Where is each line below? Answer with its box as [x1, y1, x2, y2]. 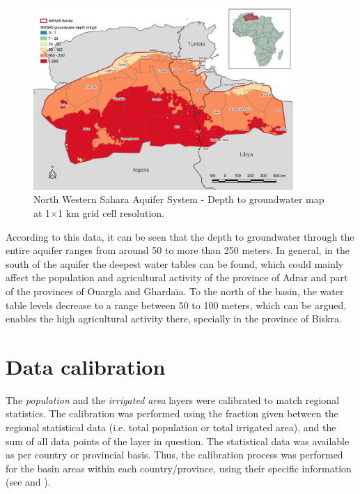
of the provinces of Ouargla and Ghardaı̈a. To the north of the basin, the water [6, 283, 344, 298]
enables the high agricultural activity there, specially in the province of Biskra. [6, 311, 342, 326]
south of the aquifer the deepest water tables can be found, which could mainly [6, 256, 344, 271]
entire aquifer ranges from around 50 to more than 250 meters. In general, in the [6, 243, 350, 257]
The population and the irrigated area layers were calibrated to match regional [6, 392, 340, 407]
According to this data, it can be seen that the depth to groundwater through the [6, 229, 354, 244]
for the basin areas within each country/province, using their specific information [6, 461, 352, 475]
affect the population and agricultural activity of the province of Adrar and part [6, 270, 348, 285]
